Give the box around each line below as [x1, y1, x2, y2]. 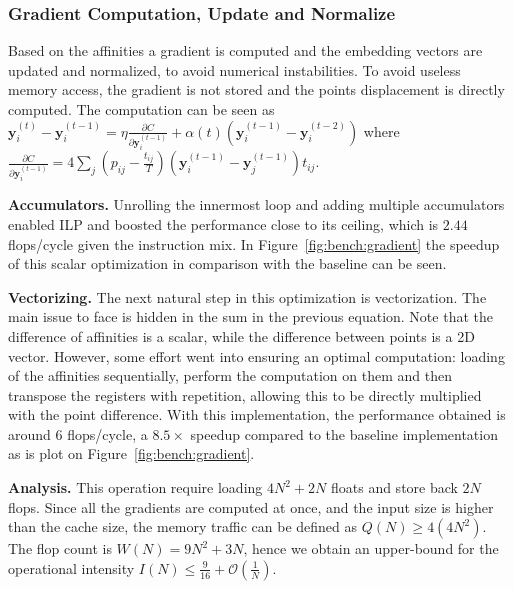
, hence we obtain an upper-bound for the [243, 538, 499, 559]
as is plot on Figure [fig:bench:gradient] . [8, 443, 255, 464]
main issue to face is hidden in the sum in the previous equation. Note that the [8, 306, 493, 327]
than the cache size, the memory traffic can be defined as [8, 516, 358, 537]
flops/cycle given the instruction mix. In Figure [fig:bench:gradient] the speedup [8, 233, 500, 254]
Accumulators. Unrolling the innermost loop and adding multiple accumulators [8, 194, 505, 215]
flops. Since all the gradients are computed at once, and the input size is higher [8, 496, 494, 517]
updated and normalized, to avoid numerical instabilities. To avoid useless [8, 59, 461, 80]
